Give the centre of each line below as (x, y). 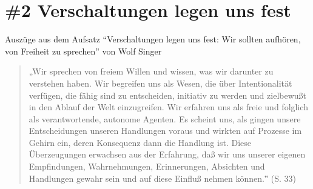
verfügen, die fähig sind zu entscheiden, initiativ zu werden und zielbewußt (168, 95)
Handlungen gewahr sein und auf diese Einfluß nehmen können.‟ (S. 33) (163, 178)
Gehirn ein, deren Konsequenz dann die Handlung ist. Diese (140, 142)
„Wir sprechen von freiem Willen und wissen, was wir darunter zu (151, 71)
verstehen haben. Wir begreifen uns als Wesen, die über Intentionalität (160, 83)
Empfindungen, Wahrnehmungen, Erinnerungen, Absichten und (147, 166)
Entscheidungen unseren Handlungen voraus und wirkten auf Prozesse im (165, 131)
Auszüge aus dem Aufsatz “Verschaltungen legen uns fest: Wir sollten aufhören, (153, 39)
